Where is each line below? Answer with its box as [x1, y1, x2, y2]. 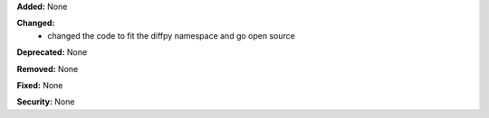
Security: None [16, 96, 75, 107]
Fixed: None [16, 79, 63, 90]
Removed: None [16, 63, 79, 74]
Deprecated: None [16, 47, 88, 58]
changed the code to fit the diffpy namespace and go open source [47, 30, 296, 41]
